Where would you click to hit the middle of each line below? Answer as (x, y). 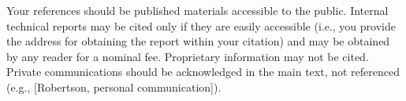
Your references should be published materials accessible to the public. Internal (197, 10)
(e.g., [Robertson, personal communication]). (114, 87)
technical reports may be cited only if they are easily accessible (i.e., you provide (201, 25)
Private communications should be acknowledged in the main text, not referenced (203, 72)
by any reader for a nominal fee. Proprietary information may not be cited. (188, 56)
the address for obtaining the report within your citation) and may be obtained (198, 41)
